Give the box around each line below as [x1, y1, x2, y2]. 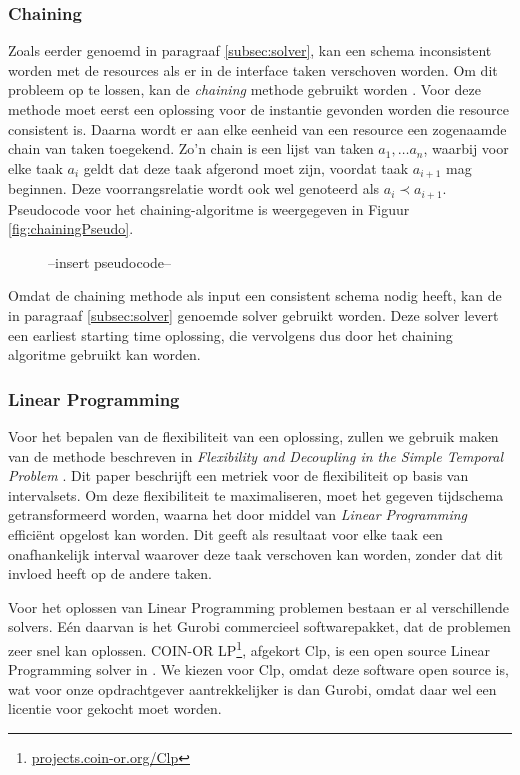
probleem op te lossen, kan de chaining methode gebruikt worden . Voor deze [8, 79, 481, 100]
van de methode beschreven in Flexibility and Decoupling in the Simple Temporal [8, 445, 503, 466]
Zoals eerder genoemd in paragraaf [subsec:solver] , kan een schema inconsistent [8, 40, 492, 61]
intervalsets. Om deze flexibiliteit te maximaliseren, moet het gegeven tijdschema [8, 484, 504, 505]
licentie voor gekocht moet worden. [8, 698, 222, 719]
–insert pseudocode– [48, 251, 172, 272]
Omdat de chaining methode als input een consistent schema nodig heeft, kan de [8, 285, 502, 306]
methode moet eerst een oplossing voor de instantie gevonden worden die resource [8, 99, 510, 119]
